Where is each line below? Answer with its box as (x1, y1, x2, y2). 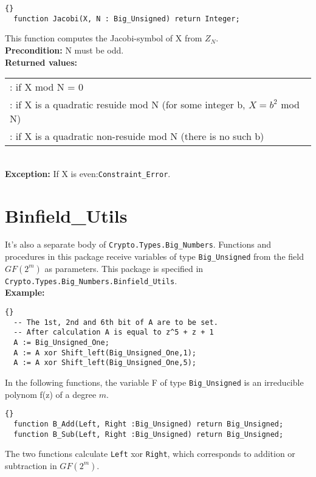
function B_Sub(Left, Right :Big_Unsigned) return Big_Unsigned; (13, 430, 284, 439)
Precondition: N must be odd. (5, 43, 124, 56)
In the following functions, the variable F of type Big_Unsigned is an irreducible (5, 375, 304, 388)
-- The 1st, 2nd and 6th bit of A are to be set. (13, 318, 218, 327)
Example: (5, 286, 45, 299)
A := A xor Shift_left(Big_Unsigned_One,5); (13, 358, 196, 367)
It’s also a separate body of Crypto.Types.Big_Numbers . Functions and (5, 238, 271, 251)
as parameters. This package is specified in (44, 262, 204, 274)
